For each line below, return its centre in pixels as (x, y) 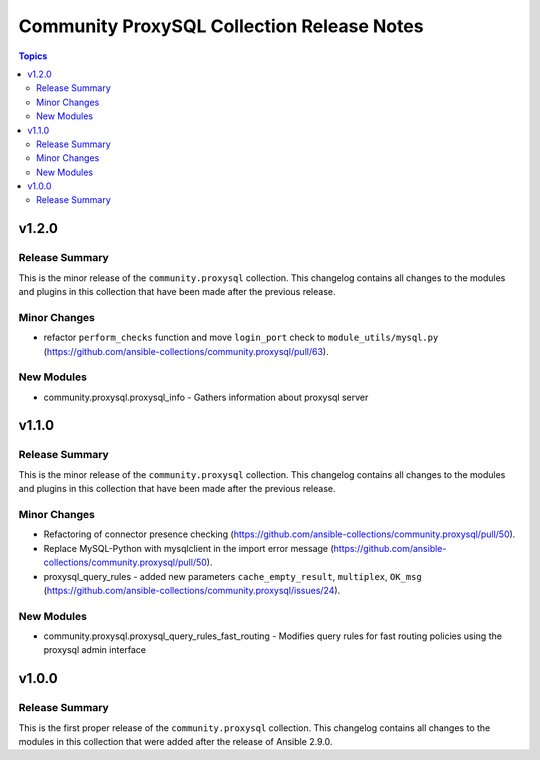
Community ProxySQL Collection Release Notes (221, 26)
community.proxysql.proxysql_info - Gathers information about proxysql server (206, 397)
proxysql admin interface (95, 650)
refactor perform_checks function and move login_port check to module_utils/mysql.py (241, 337)
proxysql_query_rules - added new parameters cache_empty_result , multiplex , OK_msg (232, 576)
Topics (33, 56)
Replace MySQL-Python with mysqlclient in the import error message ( (188, 548)
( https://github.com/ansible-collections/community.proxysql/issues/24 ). (192, 590)
